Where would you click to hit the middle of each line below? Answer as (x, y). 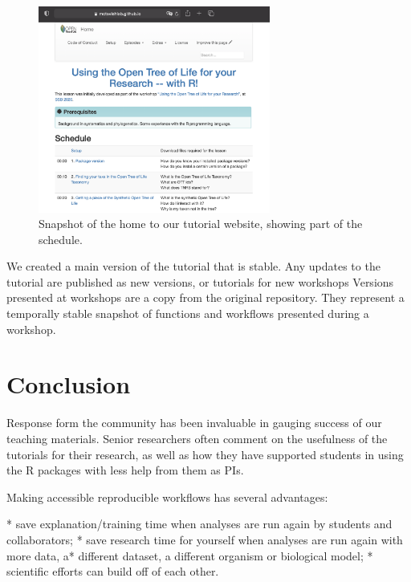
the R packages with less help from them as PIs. (125, 470)
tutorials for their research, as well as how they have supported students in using (205, 454)
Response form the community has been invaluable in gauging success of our (194, 423)
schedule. (61, 239)
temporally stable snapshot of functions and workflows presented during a (188, 313)
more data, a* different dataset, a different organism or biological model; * (190, 555)
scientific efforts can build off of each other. (113, 571)
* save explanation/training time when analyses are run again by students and (199, 524)
